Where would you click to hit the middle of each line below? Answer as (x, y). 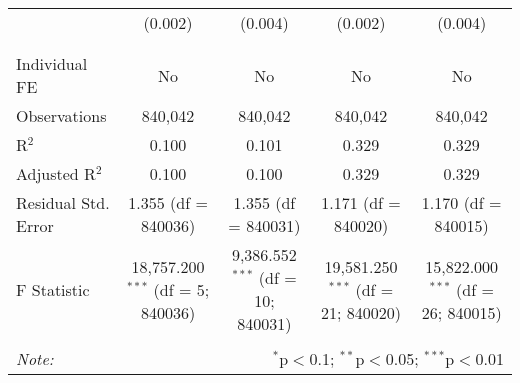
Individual (52, 63)
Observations (61, 115)
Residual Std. (63, 202)
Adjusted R (56, 173)
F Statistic (53, 289)
